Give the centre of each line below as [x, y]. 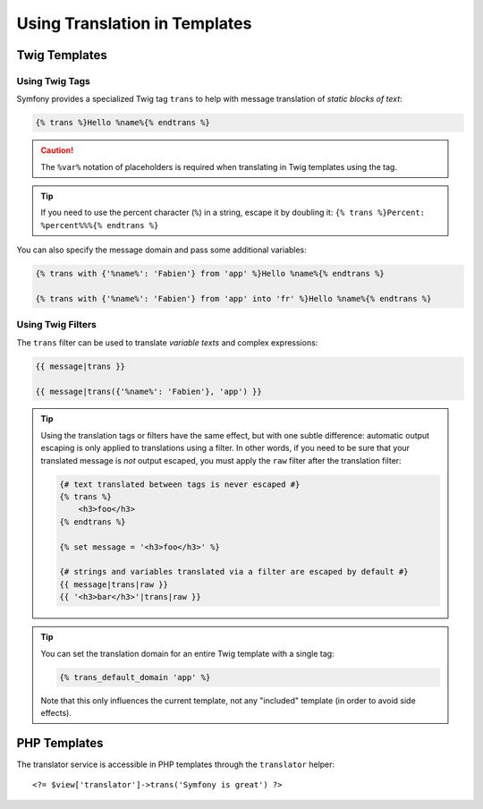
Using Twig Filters [57, 325]
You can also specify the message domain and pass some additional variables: [162, 250]
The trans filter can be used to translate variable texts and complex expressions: [167, 342]
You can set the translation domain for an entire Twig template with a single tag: [187, 653]
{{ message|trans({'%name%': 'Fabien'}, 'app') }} [149, 391]
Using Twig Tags [54, 81]
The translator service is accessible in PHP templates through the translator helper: [176, 764]
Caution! [57, 150]
